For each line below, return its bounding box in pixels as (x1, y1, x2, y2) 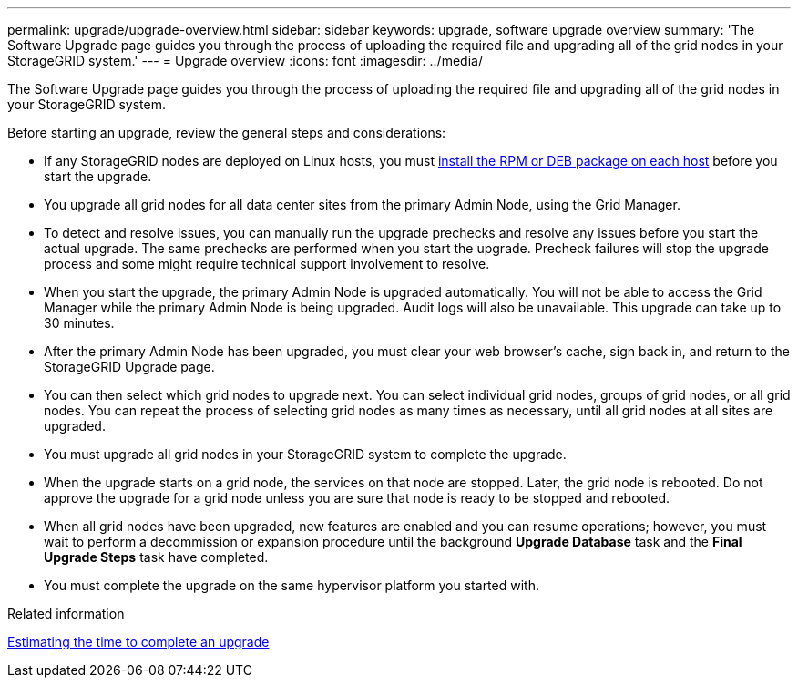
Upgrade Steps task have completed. (44, 549, 269, 565)
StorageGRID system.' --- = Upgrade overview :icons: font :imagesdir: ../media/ (7, 53, 483, 68)
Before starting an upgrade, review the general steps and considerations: (7, 125, 446, 140)
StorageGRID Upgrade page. (44, 359, 215, 374)
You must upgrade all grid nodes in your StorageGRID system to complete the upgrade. (44, 446, 567, 462)
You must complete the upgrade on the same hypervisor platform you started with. (44, 578, 539, 593)
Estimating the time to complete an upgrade (7, 634, 270, 649)
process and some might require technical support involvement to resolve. (44, 256, 490, 271)
